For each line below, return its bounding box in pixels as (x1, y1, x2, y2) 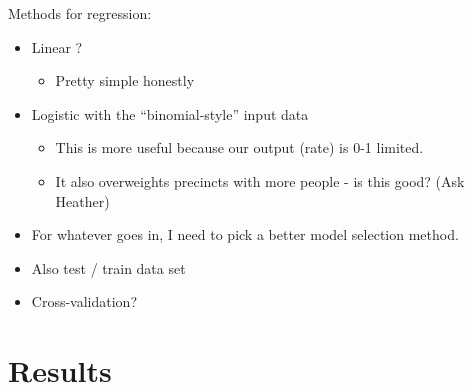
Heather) (55, 190, 110, 211)
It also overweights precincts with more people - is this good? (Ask (55, 170, 465, 191)
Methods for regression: (8, 3, 152, 23)
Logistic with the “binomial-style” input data (31, 103, 309, 124)
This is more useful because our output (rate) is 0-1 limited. (55, 137, 424, 158)
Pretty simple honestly (55, 70, 195, 91)
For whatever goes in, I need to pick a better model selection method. (31, 224, 459, 245)
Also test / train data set (31, 257, 186, 278)
